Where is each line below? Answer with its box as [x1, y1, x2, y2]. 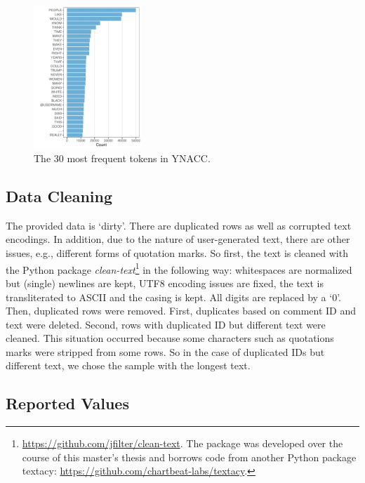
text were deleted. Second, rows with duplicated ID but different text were [6, 317, 326, 331]
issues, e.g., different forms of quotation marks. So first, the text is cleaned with [6, 246, 348, 260]
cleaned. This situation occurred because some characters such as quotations [6, 331, 334, 345]
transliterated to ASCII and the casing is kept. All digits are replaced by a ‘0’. [6, 289, 342, 304]
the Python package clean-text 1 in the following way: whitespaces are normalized [6, 260, 352, 277]
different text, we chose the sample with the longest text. [6, 358, 251, 373]
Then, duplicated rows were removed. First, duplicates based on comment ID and [6, 303, 356, 318]
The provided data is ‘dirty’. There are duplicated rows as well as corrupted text [6, 218, 352, 232]
